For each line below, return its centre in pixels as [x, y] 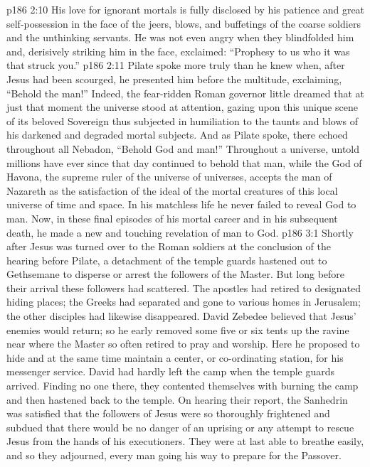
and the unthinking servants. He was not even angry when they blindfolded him [180, 37]
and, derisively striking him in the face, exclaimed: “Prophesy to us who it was [178, 51]
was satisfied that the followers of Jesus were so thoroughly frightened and [168, 413]
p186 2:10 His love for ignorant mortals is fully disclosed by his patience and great [186, 9]
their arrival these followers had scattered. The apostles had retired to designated [184, 288]
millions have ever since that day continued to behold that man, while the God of [184, 162]
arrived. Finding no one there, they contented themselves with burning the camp [183, 386]
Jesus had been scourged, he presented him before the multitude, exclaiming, [174, 79]
